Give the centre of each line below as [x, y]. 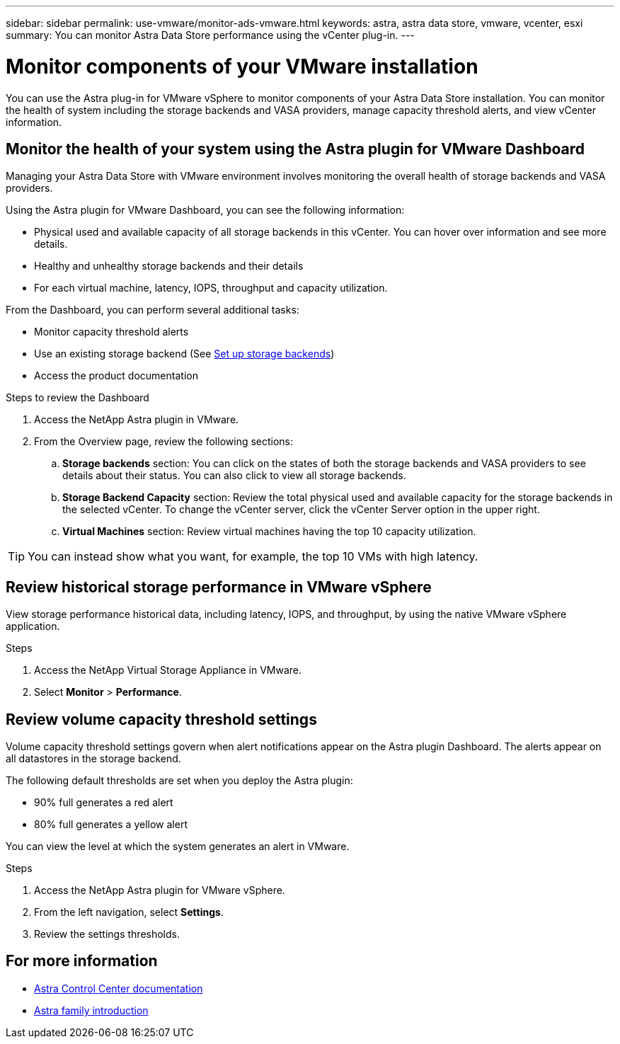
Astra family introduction [91, 1010]
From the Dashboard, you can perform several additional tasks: [153, 310]
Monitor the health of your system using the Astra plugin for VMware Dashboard [295, 149]
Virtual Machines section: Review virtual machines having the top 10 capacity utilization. [269, 532]
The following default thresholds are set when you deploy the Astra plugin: [179, 781]
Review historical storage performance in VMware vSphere [219, 587]
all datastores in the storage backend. [93, 759]
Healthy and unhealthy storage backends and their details [169, 266]
